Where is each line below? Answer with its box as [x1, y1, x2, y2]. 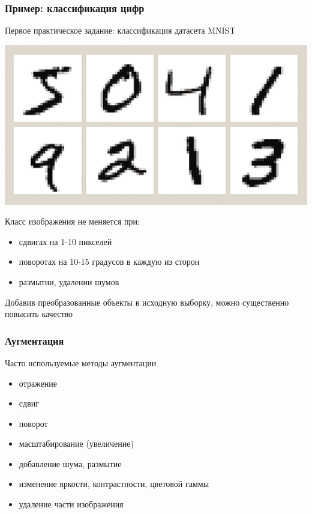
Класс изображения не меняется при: [5, 215, 140, 228]
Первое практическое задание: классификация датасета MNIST [5, 24, 236, 37]
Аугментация [5, 333, 64, 348]
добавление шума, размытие [19, 457, 122, 470]
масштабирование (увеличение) [19, 437, 134, 450]
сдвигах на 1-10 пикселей [19, 235, 112, 247]
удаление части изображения [19, 498, 124, 510]
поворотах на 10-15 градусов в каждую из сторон [19, 255, 200, 268]
